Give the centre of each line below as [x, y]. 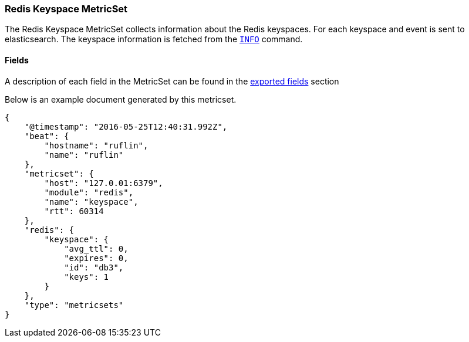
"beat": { [47, 136]
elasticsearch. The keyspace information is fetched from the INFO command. [154, 39]
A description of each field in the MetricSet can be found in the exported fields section [172, 81]
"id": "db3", [94, 267]
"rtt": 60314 [74, 211]
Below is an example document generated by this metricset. [121, 99]
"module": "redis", [89, 192]
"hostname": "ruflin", [96, 145]
